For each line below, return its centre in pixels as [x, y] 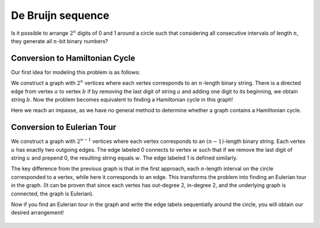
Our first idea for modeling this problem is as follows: [76, 72]
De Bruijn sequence [60, 15]
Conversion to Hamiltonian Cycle [73, 58]
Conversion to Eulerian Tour [64, 127]
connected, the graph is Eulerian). [52, 193]
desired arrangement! [38, 213]
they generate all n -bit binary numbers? [60, 41]
